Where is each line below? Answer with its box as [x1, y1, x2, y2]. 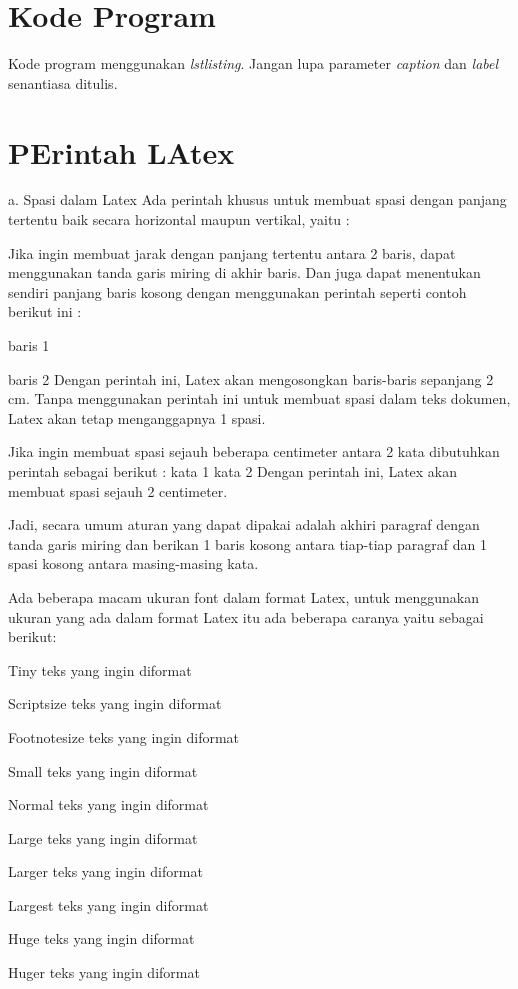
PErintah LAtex [8, 131, 235, 172]
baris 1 [8, 335, 50, 355]
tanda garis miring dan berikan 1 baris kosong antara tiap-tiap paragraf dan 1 [8, 533, 487, 554]
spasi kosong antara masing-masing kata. [8, 553, 259, 574]
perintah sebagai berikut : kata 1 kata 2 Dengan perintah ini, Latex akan [8, 460, 458, 481]
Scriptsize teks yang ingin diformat [8, 693, 222, 714]
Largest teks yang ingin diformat [8, 894, 209, 915]
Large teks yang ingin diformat [8, 827, 198, 848]
